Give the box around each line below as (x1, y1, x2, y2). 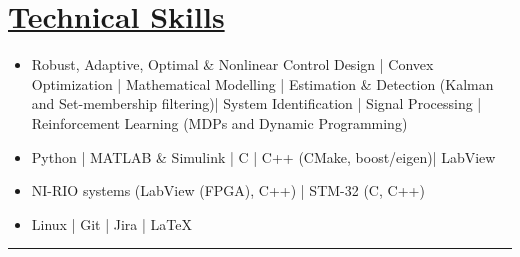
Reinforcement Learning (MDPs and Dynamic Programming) (31, 112, 408, 133)
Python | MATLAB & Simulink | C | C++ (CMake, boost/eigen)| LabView (31, 146, 496, 167)
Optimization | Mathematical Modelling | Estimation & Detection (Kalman (31, 73, 494, 94)
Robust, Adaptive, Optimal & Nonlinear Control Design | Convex (31, 54, 434, 75)
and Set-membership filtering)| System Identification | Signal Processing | (31, 93, 482, 114)
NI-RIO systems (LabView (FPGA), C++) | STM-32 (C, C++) (31, 180, 425, 201)
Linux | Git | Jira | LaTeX (31, 213, 192, 234)
